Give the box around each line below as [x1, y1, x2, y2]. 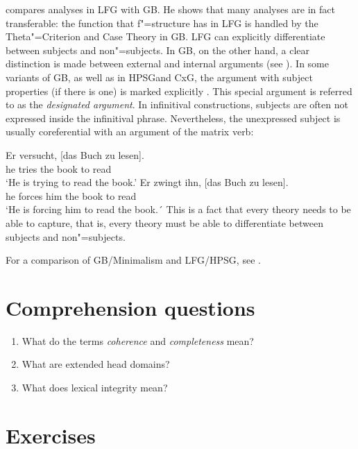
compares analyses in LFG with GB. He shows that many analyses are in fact [6, 2, 336, 16]
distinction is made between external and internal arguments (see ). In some [6, 56, 329, 71]
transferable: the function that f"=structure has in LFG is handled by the [6, 15, 318, 30]
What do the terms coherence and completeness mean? [22, 333, 254, 348]
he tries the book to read [6, 161, 112, 176]
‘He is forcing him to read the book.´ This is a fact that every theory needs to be [6, 202, 351, 217]
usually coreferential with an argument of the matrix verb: [6, 124, 254, 139]
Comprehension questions [6, 293, 255, 321]
